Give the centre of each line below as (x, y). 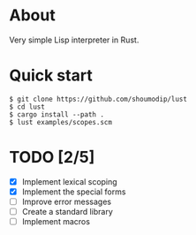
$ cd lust (27, 107)
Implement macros (56, 222)
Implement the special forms (74, 192)
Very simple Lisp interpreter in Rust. (74, 40)
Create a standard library (67, 212)
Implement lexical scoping (69, 181)
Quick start (51, 76)
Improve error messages (67, 201)
